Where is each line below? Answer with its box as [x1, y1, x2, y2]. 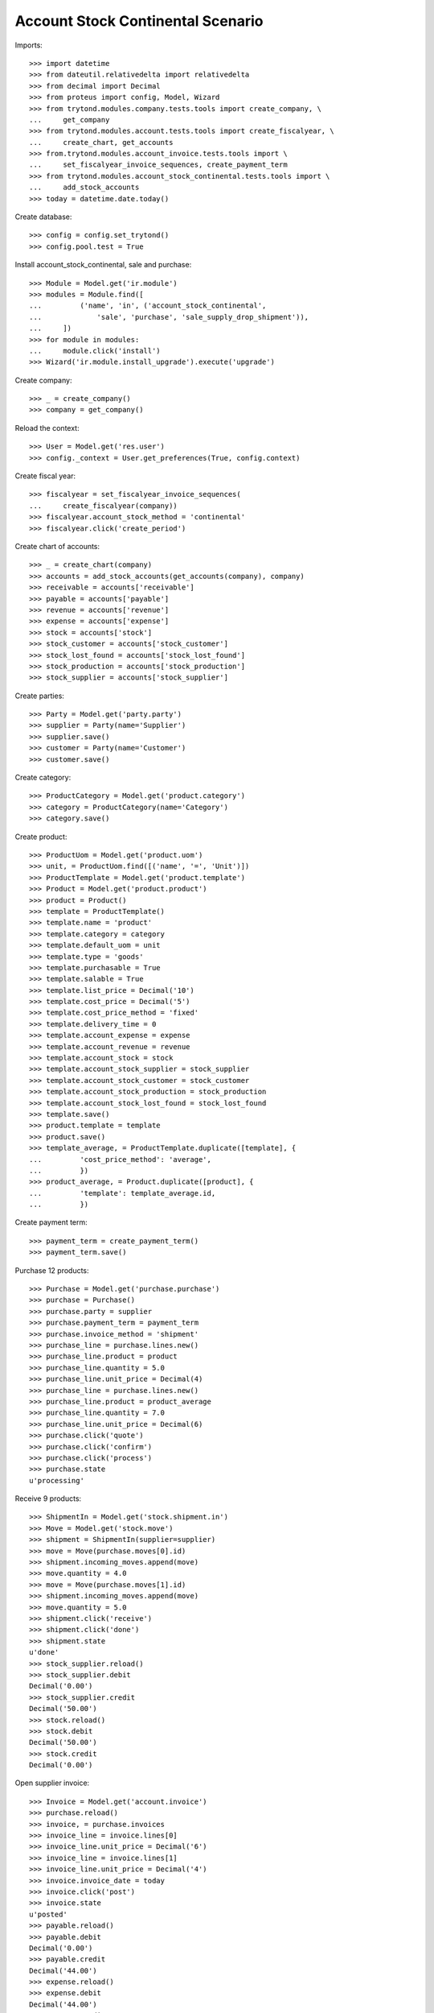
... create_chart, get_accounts [29, 138, 174, 147]
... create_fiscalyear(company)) [29, 501, 178, 510]
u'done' [29, 1647, 59, 1657]
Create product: [14, 832, 68, 841]
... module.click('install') [29, 346, 161, 355]
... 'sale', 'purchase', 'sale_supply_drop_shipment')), [29, 312, 309, 321]
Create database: [14, 212, 72, 221]
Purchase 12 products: [14, 1265, 89, 1275]
